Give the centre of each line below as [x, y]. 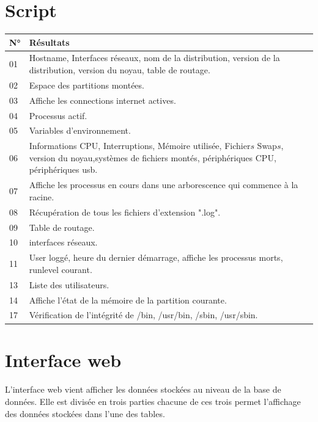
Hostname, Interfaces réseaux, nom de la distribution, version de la [154, 58]
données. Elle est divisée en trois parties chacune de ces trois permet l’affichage [153, 402]
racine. [42, 196]
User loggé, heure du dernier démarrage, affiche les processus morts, [156, 257]
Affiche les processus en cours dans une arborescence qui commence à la [164, 185]
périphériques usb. [63, 169]
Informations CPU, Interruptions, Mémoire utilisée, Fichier [140, 146]
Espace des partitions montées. [87, 85]
